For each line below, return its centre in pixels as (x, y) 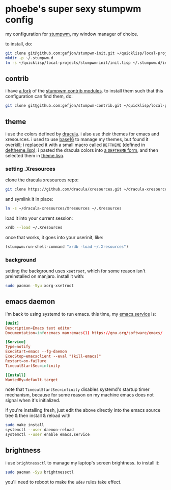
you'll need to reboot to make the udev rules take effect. (63, 482)
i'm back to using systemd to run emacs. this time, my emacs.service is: (81, 314)
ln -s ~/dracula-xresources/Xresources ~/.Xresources (64, 208)
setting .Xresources (31, 169)
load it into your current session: (39, 218)
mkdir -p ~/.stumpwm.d (29, 58)
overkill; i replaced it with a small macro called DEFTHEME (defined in (75, 145)
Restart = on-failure (26, 361)
